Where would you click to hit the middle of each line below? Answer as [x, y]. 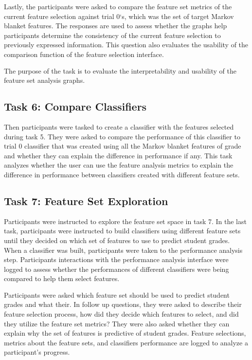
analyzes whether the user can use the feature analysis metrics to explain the [119, 165]
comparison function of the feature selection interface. [84, 54]
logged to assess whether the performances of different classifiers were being [117, 269]
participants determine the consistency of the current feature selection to [112, 35]
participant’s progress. [37, 352]
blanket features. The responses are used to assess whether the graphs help [116, 26]
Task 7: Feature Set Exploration [86, 200]
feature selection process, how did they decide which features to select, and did [121, 314]
